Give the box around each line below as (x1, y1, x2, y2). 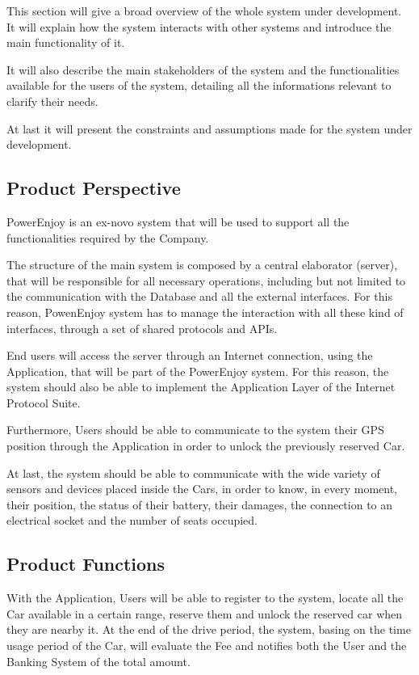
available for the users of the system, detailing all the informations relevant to (6, 77, 392, 94)
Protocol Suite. (6, 394, 81, 411)
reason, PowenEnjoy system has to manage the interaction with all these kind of (6, 303, 404, 320)
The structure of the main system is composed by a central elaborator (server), (6, 256, 398, 273)
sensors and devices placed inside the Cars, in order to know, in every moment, (6, 480, 398, 497)
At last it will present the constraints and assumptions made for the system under (6, 120, 413, 137)
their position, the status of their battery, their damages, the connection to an (6, 496, 393, 513)
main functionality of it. (6, 34, 125, 51)
